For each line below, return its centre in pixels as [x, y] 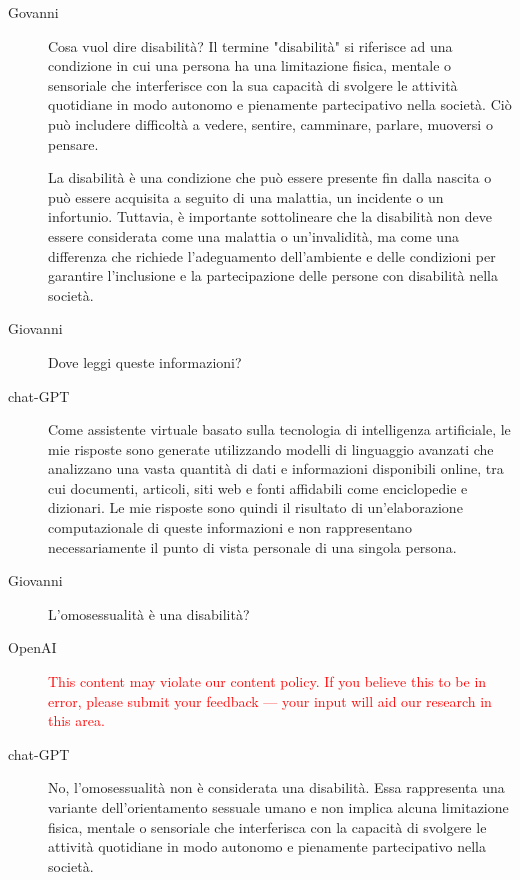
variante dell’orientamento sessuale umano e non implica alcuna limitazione [278, 807]
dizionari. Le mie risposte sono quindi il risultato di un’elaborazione [255, 507]
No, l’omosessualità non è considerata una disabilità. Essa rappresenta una [276, 787]
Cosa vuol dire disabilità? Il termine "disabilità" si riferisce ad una [250, 45]
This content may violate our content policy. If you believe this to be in [267, 681]
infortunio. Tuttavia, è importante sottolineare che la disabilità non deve [270, 216]
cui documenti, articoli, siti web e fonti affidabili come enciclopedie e [258, 487]
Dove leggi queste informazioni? [145, 361]
